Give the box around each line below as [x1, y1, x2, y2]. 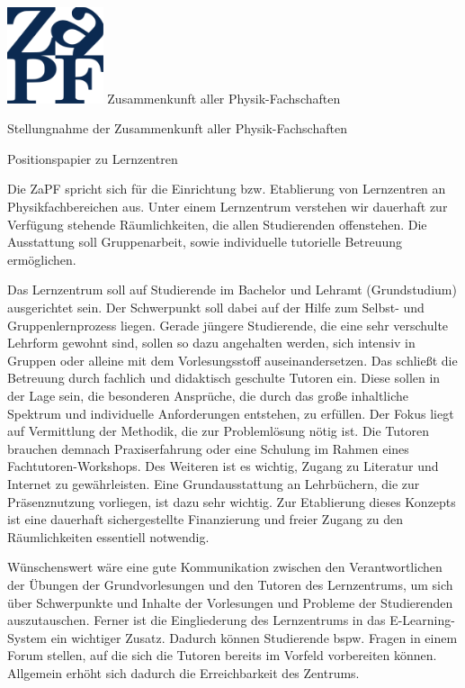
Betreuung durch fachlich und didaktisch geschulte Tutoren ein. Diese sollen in [7, 368, 441, 387]
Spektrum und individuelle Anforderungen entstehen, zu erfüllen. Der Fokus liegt [7, 403, 454, 422]
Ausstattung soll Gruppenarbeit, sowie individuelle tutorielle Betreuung [7, 232, 403, 251]
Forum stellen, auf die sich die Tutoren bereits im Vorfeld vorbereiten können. [7, 646, 437, 665]
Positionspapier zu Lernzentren [7, 149, 178, 167]
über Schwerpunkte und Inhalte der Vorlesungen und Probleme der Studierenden [7, 593, 453, 611]
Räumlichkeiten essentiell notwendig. [7, 527, 210, 546]
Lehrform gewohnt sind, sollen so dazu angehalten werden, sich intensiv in [7, 333, 416, 352]
